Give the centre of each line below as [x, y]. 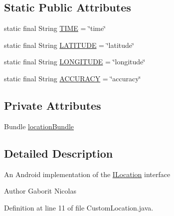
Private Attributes [53, 105]
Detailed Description [59, 153]
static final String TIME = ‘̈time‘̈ [55, 28]
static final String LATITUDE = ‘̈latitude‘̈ [69, 45]
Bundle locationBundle [39, 126]
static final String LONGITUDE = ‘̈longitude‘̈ [75, 62]
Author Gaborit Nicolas [40, 191]
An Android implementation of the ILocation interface [87, 174]
